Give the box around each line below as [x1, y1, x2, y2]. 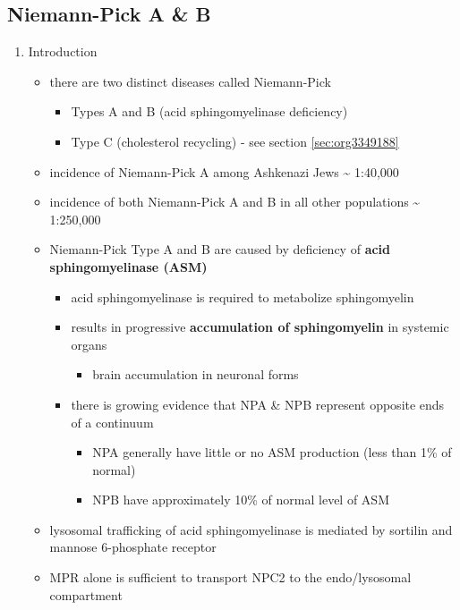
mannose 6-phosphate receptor [49, 538, 217, 556]
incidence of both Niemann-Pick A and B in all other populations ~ [49, 192, 421, 211]
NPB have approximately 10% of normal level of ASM [92, 490, 389, 509]
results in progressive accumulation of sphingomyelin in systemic [71, 318, 449, 336]
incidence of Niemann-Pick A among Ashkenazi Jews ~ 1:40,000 [49, 162, 399, 181]
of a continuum [71, 412, 154, 431]
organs [71, 335, 107, 353]
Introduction [28, 42, 98, 61]
